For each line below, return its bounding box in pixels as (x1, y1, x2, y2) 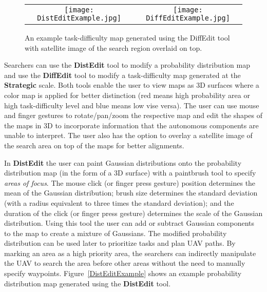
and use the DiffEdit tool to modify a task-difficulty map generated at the (4, 69, 241, 80)
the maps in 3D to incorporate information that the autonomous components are (4, 120, 259, 130)
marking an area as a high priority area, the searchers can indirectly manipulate (4, 247, 256, 258)
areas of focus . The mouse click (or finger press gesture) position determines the (4, 177, 256, 188)
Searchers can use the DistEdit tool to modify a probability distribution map (4, 60, 250, 70)
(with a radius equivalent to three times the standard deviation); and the (4, 197, 234, 208)
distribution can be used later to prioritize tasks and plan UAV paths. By (4, 238, 236, 248)
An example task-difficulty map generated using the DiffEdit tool (25, 32, 230, 43)
